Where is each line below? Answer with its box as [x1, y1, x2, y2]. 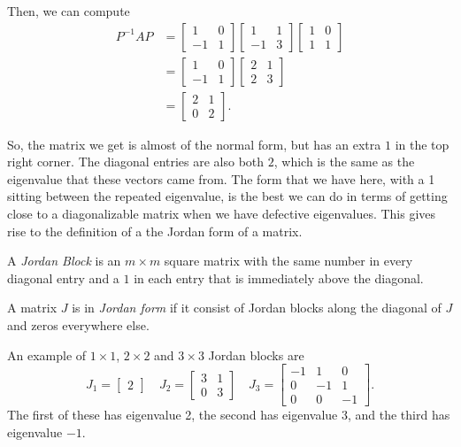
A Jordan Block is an [7, 251, 121, 270]
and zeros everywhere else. [7, 316, 150, 335]
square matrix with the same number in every [164, 251, 413, 270]
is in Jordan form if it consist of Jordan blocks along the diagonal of [72, 298, 442, 317]
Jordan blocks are [208, 345, 304, 364]
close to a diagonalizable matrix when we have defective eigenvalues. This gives [7, 204, 436, 223]
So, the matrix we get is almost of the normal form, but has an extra [7, 135, 381, 153]
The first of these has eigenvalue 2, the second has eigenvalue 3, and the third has [7, 405, 450, 424]
